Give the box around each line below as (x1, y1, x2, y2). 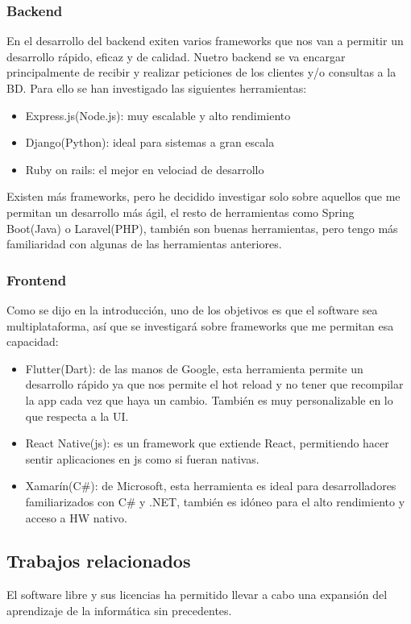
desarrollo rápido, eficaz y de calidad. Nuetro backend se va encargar (6, 48, 346, 64)
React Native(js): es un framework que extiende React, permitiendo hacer (25, 435, 389, 451)
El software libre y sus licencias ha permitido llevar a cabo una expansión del (6, 586, 388, 603)
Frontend (6, 269, 67, 289)
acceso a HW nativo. (25, 509, 127, 526)
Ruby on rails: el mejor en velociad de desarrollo (25, 160, 264, 177)
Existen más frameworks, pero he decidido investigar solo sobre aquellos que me (6, 188, 401, 205)
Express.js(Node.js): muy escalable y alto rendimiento (25, 106, 291, 123)
